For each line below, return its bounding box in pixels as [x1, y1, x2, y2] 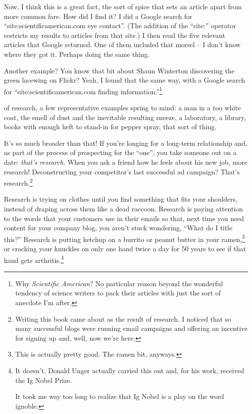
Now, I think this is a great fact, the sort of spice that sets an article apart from [4, 1, 242, 11]
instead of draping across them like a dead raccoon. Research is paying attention [4, 204, 243, 213]
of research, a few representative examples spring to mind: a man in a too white [4, 103, 241, 112]
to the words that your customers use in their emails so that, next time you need [4, 213, 244, 223]
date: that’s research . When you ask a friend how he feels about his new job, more [4, 156, 248, 167]
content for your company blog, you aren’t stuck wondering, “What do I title [4, 223, 233, 233]
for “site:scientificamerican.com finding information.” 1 [4, 85, 162, 96]
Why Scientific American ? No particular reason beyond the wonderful [15, 278, 223, 288]
